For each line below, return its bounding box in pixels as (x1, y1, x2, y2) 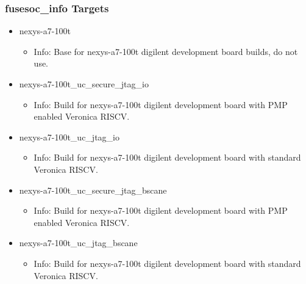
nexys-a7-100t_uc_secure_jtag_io (19, 78, 149, 90)
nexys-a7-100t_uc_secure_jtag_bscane (19, 183, 167, 196)
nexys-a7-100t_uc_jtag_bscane (19, 236, 138, 249)
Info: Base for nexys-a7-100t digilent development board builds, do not (34, 45, 298, 57)
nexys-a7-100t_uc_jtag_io (19, 130, 119, 143)
